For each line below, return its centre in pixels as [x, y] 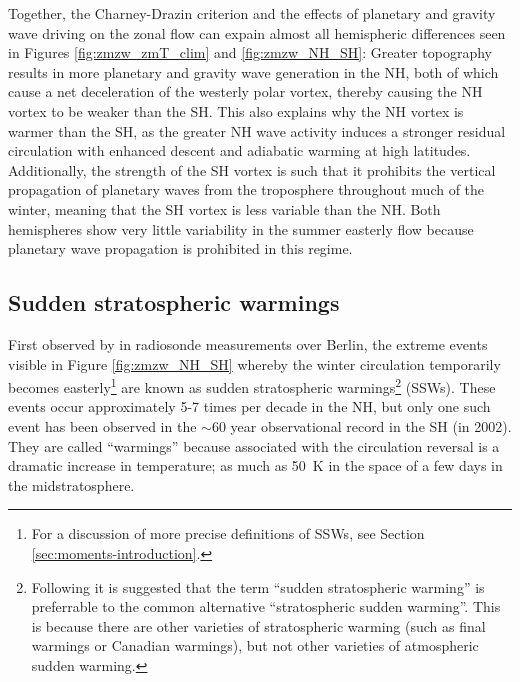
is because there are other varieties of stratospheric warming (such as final [258, 625]
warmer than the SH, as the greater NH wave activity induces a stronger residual [257, 130]
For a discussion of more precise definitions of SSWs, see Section [228, 533]
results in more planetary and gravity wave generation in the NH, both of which [253, 71]
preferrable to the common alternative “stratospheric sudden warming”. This [266, 606]
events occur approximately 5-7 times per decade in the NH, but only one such [249, 406]
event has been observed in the [102, 425]
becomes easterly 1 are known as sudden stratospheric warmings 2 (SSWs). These [252, 385]
